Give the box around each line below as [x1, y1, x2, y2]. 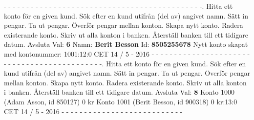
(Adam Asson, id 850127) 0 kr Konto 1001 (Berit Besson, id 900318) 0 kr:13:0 [4, 96, 237, 106]
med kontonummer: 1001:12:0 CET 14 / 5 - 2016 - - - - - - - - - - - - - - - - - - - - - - [4, 48, 250, 59]
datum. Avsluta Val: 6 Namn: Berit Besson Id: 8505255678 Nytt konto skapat [4, 39, 248, 49]
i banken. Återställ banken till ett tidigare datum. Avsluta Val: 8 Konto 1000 [4, 87, 234, 97]
